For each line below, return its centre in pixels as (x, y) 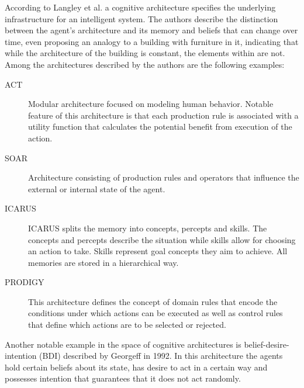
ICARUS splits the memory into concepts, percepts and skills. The (148, 228)
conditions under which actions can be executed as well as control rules (156, 313)
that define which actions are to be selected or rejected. (127, 325)
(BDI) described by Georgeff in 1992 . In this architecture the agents (161, 356)
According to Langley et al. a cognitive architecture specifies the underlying (140, 7)
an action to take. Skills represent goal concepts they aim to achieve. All (158, 251)
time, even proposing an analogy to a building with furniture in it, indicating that (152, 41)
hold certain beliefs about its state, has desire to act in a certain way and (136, 367)
